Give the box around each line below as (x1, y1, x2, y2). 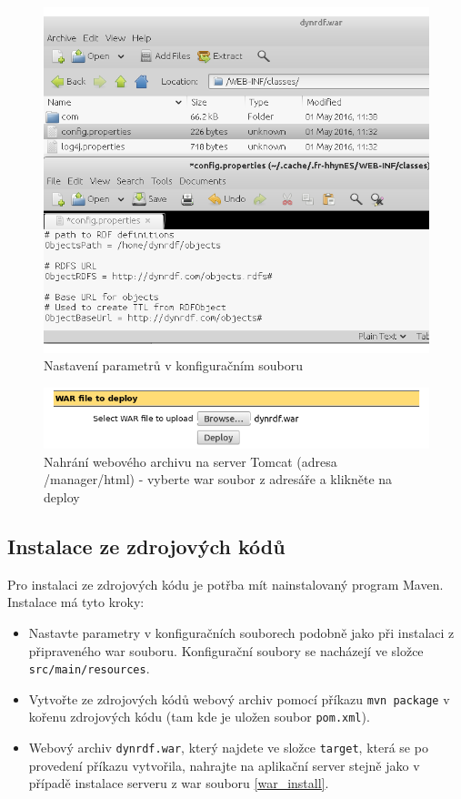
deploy (44, 487, 80, 506)
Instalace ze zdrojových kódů (7, 531, 286, 560)
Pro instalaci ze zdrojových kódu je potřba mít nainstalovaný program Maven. (7, 574, 444, 593)
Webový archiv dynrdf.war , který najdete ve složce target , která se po (28, 738, 428, 757)
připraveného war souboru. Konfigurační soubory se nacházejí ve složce (28, 641, 424, 660)
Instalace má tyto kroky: (7, 592, 145, 612)
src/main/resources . (28, 659, 150, 678)
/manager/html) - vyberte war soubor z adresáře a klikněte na (44, 470, 393, 489)
